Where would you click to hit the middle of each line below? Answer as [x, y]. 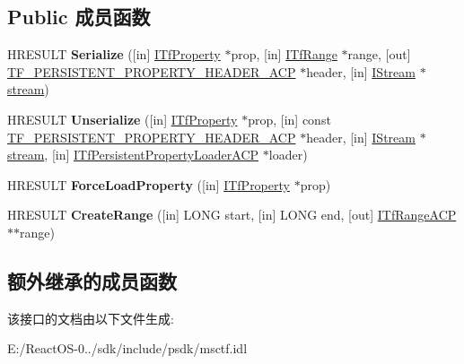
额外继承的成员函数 [92, 280]
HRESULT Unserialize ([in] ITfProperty [123, 119]
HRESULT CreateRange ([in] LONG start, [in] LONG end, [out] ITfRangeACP [232, 215]
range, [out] [379, 54]
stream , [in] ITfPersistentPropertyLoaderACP [133, 155]
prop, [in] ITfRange [284, 54]
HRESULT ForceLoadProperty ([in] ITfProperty [149, 184]
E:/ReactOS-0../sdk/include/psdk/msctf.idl [127, 348]
